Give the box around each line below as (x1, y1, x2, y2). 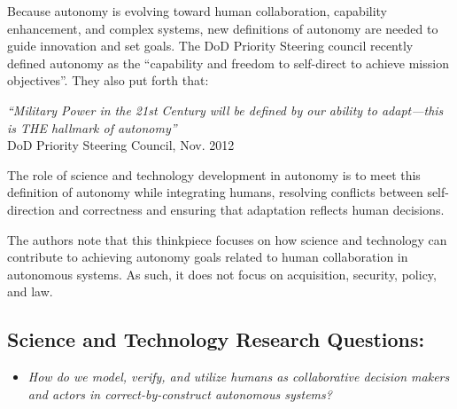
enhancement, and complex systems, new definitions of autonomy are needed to (7, 19, 438, 37)
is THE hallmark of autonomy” (7, 118, 177, 137)
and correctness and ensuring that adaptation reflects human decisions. (58, 200, 445, 218)
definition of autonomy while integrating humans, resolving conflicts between (7, 183, 423, 201)
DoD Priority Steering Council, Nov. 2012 (7, 136, 235, 154)
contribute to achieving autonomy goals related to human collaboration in (7, 248, 408, 266)
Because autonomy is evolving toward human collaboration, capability (7, 2, 388, 20)
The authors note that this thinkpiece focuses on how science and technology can (7, 230, 447, 248)
